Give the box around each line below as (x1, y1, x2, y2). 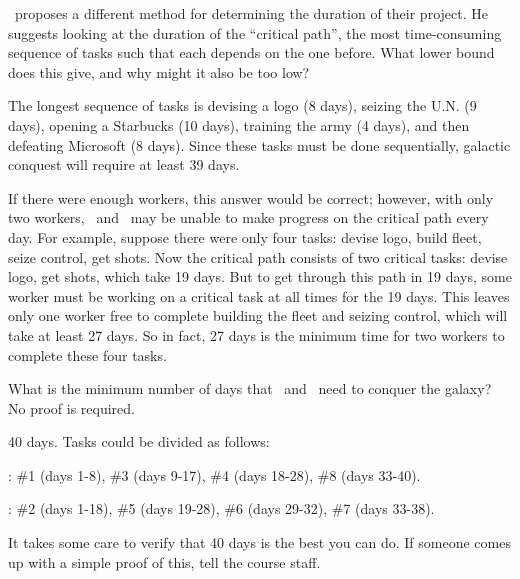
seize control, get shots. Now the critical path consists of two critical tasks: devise (8, 246, 508, 267)
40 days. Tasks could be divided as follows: (8, 431, 270, 452)
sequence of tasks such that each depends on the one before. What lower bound (8, 42, 495, 63)
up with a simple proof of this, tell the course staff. (8, 551, 321, 572)
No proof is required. (8, 397, 135, 418)
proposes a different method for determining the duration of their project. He (14, 3, 488, 23)
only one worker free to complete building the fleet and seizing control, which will (8, 305, 508, 326)
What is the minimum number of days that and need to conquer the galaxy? (8, 378, 492, 399)
